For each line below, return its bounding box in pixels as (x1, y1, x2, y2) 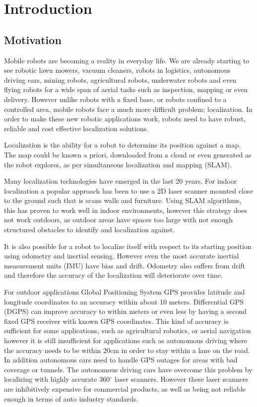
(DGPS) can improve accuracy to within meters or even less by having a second (4, 306, 247, 316)
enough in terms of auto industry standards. (4, 393, 138, 404)
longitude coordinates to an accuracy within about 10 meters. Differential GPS (4, 296, 244, 306)
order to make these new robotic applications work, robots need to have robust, (4, 113, 246, 124)
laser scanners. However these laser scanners (114, 374, 249, 384)
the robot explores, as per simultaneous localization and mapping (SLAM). (4, 159, 232, 169)
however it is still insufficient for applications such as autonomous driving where (4, 335, 247, 346)
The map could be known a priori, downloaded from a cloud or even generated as (4, 149, 252, 159)
